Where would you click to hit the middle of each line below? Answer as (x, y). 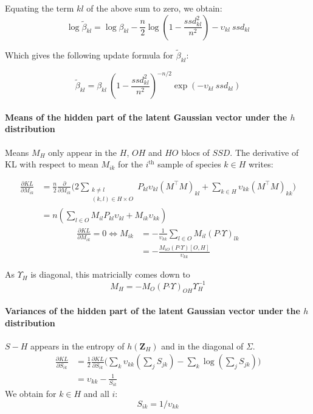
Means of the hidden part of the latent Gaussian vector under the (146, 117)
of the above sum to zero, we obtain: (154, 8)
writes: (261, 164)
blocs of (195, 152)
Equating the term (40, 8)
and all (96, 394)
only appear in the (83, 152)
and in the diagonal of (202, 346)
